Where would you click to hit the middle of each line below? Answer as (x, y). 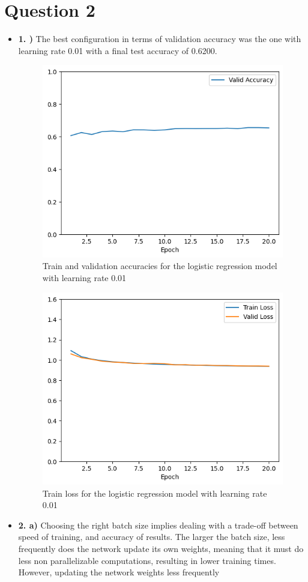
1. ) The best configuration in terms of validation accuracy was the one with (160, 39)
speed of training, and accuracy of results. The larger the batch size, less (152, 537)
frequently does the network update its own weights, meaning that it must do (161, 548)
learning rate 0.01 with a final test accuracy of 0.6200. (118, 50)
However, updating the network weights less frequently (119, 572)
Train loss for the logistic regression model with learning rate (155, 493)
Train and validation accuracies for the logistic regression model (160, 266)
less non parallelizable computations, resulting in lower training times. (147, 560)
